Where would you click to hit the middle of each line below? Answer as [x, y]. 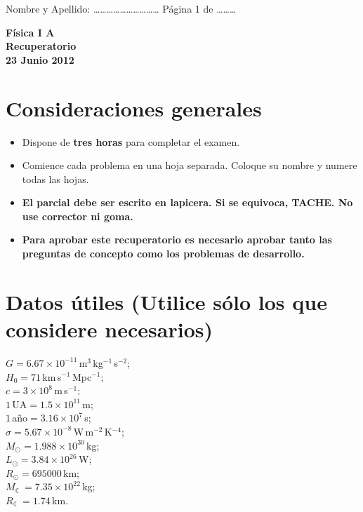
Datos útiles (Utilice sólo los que [166, 301]
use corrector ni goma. [78, 216]
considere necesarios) [109, 329]
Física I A [30, 32]
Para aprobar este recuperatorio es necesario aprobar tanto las [177, 240]
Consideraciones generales [134, 108]
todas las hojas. [55, 178]
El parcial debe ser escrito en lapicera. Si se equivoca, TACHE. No [187, 202]
